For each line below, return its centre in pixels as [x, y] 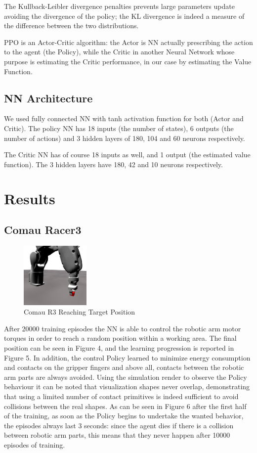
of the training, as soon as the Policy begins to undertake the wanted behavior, [124, 416]
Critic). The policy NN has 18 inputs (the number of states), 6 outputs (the [119, 128]
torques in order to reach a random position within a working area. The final [120, 338]
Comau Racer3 [43, 230]
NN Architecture [48, 98]
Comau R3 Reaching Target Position [80, 312]
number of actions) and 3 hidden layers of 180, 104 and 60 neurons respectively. [125, 138]
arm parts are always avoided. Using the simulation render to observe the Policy [126, 377]
